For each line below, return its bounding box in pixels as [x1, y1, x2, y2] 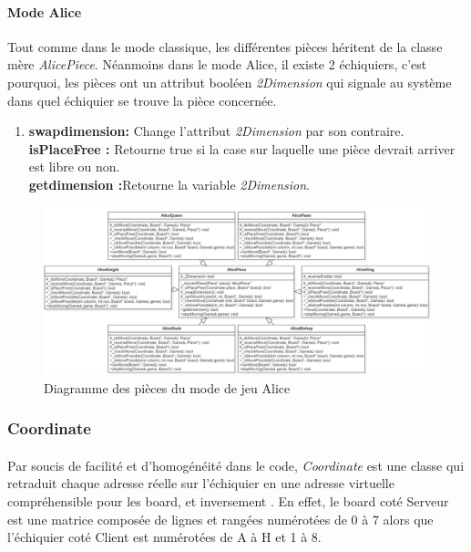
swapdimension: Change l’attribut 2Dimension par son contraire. [28, 121, 404, 141]
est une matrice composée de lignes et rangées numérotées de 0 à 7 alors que [7, 509, 434, 528]
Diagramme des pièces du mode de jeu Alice [44, 378, 291, 397]
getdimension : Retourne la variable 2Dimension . [28, 174, 311, 193]
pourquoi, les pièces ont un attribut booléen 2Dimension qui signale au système [7, 72, 452, 91]
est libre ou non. [28, 157, 120, 176]
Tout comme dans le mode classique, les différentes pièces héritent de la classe [7, 36, 443, 56]
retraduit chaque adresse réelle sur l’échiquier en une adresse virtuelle [7, 474, 394, 493]
